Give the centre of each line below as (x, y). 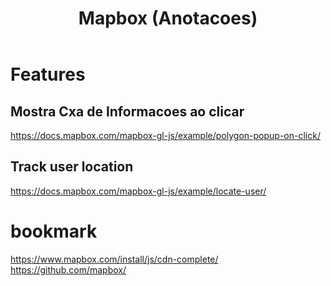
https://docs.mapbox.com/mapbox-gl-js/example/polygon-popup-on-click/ (165, 135)
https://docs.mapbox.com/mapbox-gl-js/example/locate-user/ (138, 191)
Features (48, 74)
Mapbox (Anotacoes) (168, 18)
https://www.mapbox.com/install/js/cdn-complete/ (114, 259)
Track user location (72, 167)
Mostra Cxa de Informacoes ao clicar (127, 111)
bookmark (54, 231)
